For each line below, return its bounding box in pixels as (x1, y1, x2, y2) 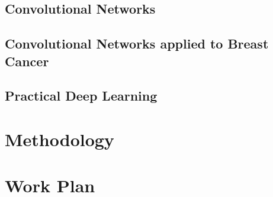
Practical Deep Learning (5, 86, 158, 105)
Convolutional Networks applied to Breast (5, 34, 269, 53)
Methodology (5, 127, 114, 151)
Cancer (5, 51, 49, 70)
